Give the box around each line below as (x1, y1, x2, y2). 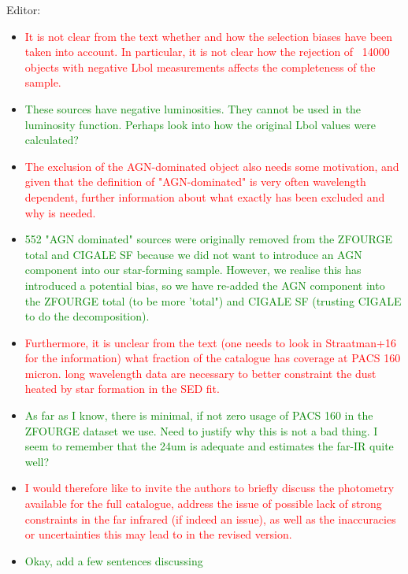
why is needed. (24, 204, 96, 220)
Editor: (6, 2, 41, 17)
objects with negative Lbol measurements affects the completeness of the (24, 58, 376, 75)
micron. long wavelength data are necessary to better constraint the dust (24, 365, 376, 381)
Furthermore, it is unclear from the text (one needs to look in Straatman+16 (24, 334, 396, 350)
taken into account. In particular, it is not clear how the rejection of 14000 (24, 43, 390, 60)
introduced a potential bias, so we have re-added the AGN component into (24, 276, 385, 293)
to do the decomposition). (24, 308, 150, 324)
